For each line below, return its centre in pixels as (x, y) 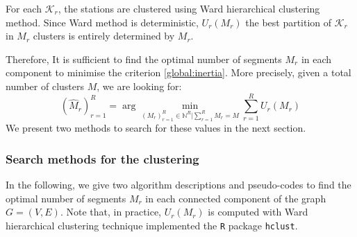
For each (24, 8)
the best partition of (289, 22)
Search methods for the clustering (102, 158)
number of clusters (45, 86)
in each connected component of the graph (236, 198)
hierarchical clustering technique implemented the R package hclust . (152, 225)
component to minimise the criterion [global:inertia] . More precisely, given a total (178, 72)
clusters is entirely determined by (104, 36)
